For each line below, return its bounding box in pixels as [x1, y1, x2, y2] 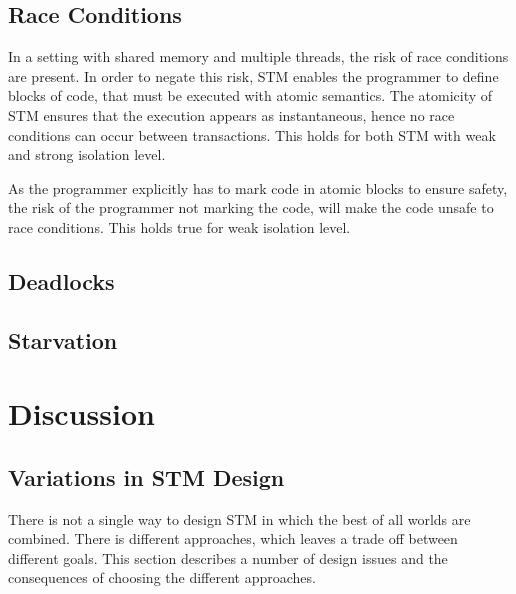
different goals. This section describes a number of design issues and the [8, 547, 448, 568]
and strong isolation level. [8, 144, 166, 165]
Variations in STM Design [8, 461, 285, 492]
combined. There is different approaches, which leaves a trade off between [8, 528, 458, 549]
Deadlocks [8, 265, 115, 296]
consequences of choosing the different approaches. [8, 567, 316, 588]
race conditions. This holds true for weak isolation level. [8, 216, 351, 237]
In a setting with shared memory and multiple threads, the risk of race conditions [8, 46, 509, 67]
